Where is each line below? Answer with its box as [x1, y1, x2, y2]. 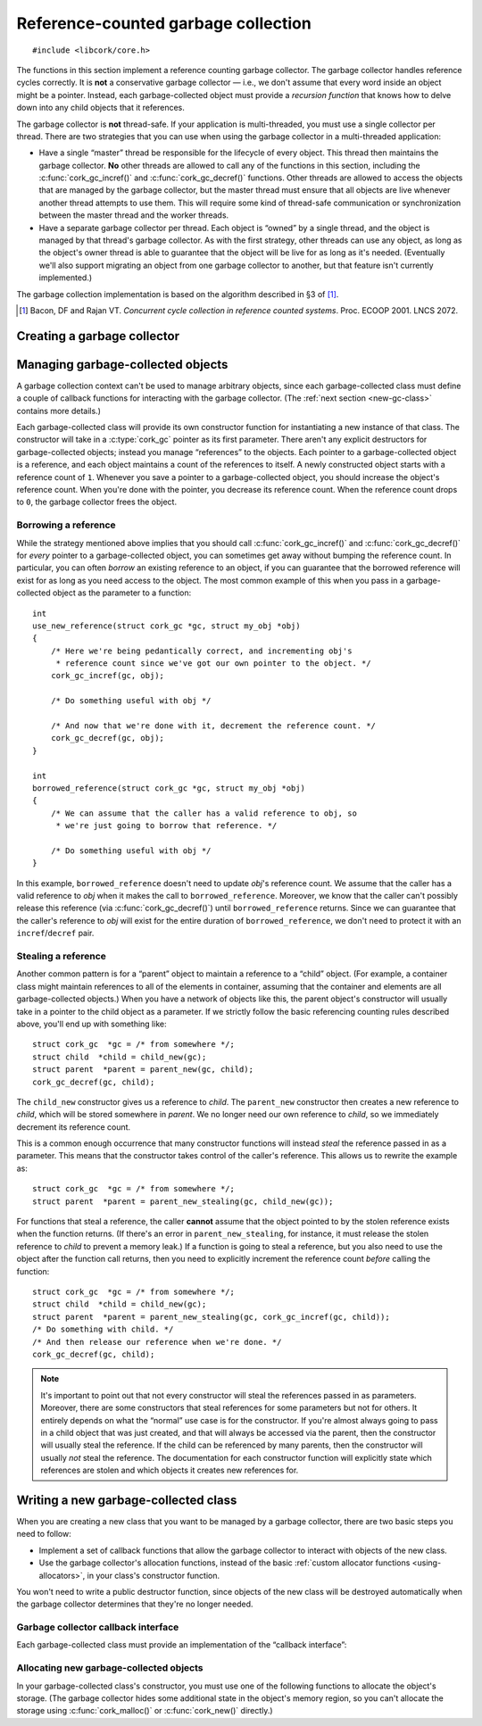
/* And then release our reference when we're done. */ [32, 1337, 282, 1347]
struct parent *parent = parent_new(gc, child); [32, 1065, 254, 1075]
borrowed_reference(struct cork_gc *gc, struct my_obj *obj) [32, 783, 305, 793]
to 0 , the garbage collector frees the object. [16, 496, 178, 508]
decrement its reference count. [16, 1121, 131, 1133]
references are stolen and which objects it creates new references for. [40, 1465, 299, 1476]
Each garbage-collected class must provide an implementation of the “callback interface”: [16, 1639, 347, 1650]
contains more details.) [16, 405, 102, 416]
